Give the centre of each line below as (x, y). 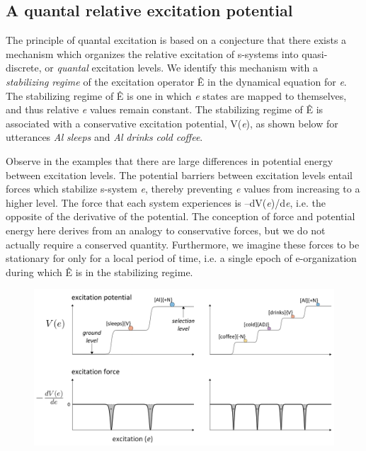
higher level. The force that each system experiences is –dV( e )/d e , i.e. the (166, 202)
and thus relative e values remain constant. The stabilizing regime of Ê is (165, 109)
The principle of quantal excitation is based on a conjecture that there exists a (176, 40)
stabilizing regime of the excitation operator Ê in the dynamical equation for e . (176, 81)
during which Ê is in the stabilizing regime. (99, 272)
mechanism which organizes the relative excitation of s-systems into (152, 53)
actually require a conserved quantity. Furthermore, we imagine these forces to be (183, 244)
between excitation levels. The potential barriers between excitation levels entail (179, 175)
